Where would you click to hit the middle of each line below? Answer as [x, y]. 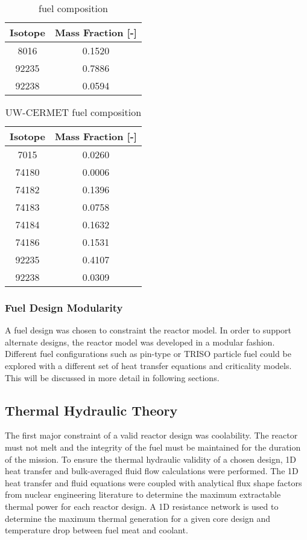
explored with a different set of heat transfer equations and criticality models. [148, 365]
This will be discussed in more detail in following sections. [112, 377]
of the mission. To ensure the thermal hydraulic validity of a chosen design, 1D [150, 459]
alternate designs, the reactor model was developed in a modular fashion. [140, 342]
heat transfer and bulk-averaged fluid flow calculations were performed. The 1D [152, 471]
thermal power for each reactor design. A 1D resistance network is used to [142, 506]
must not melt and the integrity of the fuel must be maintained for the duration [153, 447]
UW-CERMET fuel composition [73, 112]
